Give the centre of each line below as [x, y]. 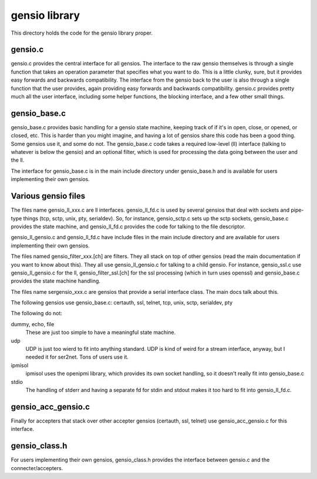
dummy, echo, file [33, 324]
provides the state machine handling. [56, 281]
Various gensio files [48, 196]
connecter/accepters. [37, 468]
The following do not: [37, 313]
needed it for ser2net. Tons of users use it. [77, 357]
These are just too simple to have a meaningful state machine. [101, 333]
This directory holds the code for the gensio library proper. [82, 33]
